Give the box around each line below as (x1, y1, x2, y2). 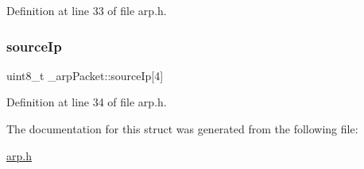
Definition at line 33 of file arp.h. (6, 2, 167, 18)
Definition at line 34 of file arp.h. (6, 94, 167, 110)
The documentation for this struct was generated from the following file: (6, 121, 358, 136)
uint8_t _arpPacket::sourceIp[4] (6, 67, 164, 83)
